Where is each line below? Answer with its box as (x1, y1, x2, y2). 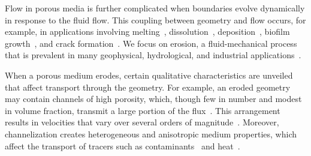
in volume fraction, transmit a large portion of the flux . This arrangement (5, 104, 280, 116)
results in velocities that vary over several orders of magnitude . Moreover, (5, 116, 279, 128)
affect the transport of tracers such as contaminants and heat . (5, 139, 240, 152)
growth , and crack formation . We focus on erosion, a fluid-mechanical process (5, 37, 297, 49)
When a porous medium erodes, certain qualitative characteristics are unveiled (5, 68, 293, 81)
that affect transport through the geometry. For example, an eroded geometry (5, 80, 291, 93)
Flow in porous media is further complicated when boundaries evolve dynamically (5, 2, 305, 14)
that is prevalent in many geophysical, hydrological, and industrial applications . (5, 49, 301, 61)
